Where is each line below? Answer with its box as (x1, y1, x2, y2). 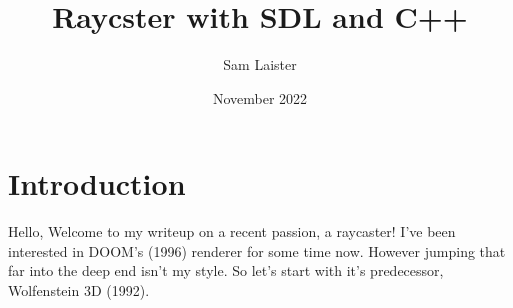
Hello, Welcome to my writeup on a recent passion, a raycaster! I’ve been (8, 221, 456, 242)
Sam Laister (223, 54, 297, 75)
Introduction (8, 163, 186, 204)
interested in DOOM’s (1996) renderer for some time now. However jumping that (8, 240, 506, 261)
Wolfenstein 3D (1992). (8, 280, 150, 301)
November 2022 (212, 87, 308, 108)
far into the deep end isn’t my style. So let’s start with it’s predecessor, (8, 260, 444, 281)
